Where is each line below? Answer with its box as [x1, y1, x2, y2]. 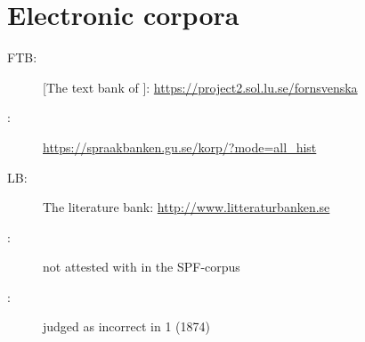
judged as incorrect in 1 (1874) [43, 317, 210, 336]
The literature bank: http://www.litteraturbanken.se [43, 198, 330, 216]
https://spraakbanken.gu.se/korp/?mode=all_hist [43, 137, 317, 156]
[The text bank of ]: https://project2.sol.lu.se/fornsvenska [43, 77, 358, 96]
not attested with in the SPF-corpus [43, 257, 240, 276]
